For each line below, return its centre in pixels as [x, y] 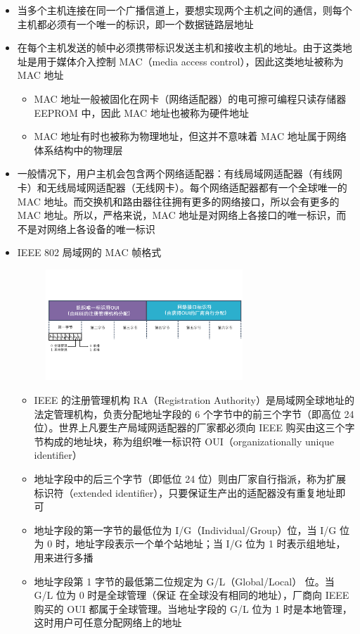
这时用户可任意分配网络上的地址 [108, 622]
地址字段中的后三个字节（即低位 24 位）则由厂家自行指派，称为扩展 [190, 479]
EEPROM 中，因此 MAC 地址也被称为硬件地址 [141, 112]
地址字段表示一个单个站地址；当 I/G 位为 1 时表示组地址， [210, 544]
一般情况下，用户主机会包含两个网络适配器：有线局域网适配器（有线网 [180, 173]
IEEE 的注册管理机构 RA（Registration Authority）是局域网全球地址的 [194, 400]
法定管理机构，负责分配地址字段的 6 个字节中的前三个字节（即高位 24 [194, 413]
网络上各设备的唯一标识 [101, 228]
